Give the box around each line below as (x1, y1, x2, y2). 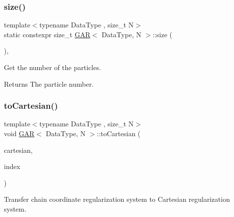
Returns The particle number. (4, 78, 94, 89)
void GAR (4, 128, 35, 138)
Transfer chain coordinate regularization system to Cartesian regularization (4, 194, 230, 204)
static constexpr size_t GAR (4, 29, 90, 39)
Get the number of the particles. (4, 62, 101, 72)
